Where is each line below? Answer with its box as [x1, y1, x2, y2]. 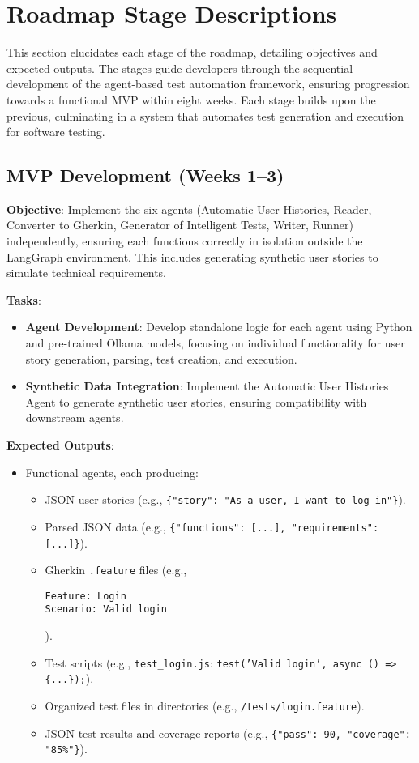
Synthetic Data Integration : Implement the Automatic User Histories [25, 377, 389, 394]
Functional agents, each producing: [25, 463, 199, 480]
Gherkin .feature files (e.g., [45, 561, 187, 578]
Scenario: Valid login [45, 603, 167, 616]
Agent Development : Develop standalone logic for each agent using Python [25, 318, 413, 335]
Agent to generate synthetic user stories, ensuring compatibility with [25, 393, 367, 410]
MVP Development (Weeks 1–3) [6, 163, 284, 188]
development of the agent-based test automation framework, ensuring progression [6, 75, 410, 92]
